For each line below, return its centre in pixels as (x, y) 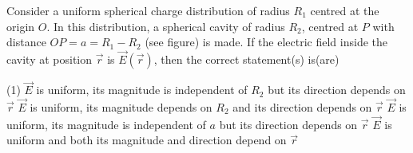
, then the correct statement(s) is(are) (246, 59)
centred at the (345, 10)
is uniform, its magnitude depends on (121, 107)
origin (21, 26)
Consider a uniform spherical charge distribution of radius (148, 10)
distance (26, 42)
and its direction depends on (302, 107)
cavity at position (50, 59)
